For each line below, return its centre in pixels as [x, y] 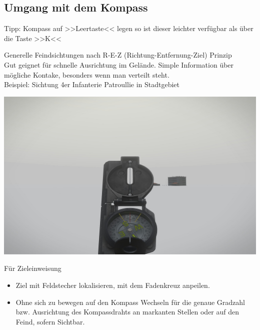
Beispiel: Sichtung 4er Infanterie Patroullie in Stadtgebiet [92, 84]
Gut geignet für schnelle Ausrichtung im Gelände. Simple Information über [119, 64]
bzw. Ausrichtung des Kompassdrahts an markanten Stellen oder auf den [127, 312]
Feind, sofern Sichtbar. [50, 321]
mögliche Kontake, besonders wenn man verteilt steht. [87, 74]
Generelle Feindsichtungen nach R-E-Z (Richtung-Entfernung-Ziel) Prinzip [118, 55]
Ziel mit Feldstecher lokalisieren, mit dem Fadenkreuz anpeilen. [113, 285]
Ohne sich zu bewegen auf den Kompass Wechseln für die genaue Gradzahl [130, 302]
